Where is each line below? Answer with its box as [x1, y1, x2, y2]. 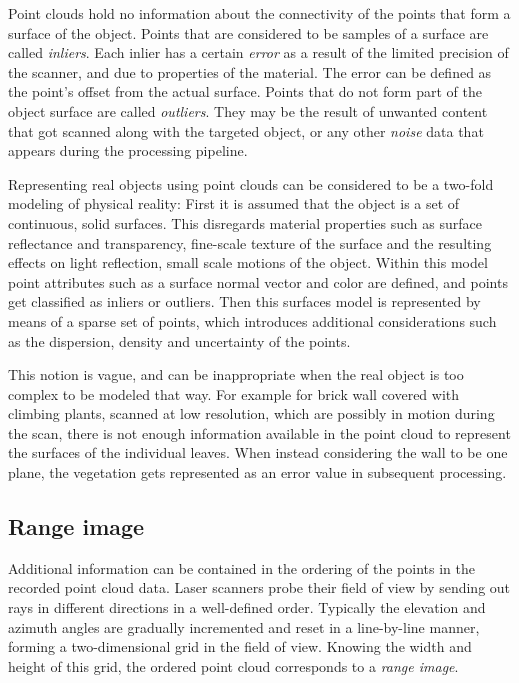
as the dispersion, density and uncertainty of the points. [8, 330, 351, 351]
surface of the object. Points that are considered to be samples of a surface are [8, 22, 489, 43]
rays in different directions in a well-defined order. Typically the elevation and [8, 597, 486, 618]
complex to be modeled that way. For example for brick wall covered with [8, 383, 460, 404]
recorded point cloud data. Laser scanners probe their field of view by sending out [8, 577, 511, 598]
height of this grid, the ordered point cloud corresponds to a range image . [8, 655, 459, 676]
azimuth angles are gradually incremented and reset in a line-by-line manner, [8, 616, 480, 637]
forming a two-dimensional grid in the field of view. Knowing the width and [8, 636, 472, 657]
